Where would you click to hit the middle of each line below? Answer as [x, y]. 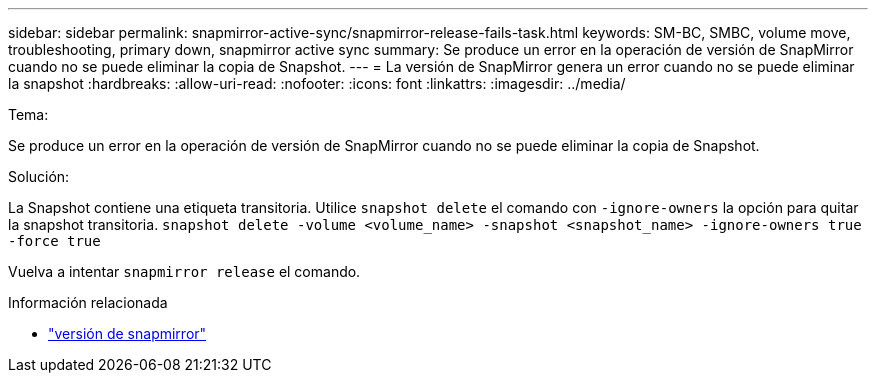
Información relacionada [88, 302]
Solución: [39, 176]
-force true [54, 241]
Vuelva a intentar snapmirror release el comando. [184, 271]
